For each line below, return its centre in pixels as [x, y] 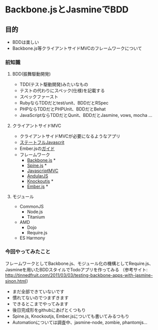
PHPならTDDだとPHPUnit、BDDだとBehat [63, 109]
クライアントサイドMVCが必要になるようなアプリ [70, 136]
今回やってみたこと [28, 252]
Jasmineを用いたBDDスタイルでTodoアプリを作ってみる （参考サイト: [77, 269]
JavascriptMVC [43, 171]
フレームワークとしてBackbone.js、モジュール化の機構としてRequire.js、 [79, 263]
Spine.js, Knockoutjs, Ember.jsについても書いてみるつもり [71, 316]
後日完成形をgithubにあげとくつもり [49, 310]
